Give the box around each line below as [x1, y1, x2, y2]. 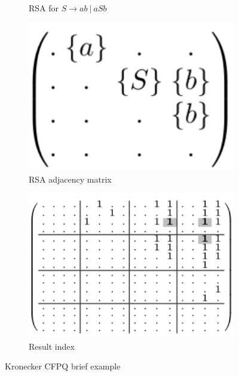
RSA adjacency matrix [29, 172, 112, 185]
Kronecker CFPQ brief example [5, 360, 121, 372]
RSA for [29, 2, 59, 14]
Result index [29, 340, 75, 352]
